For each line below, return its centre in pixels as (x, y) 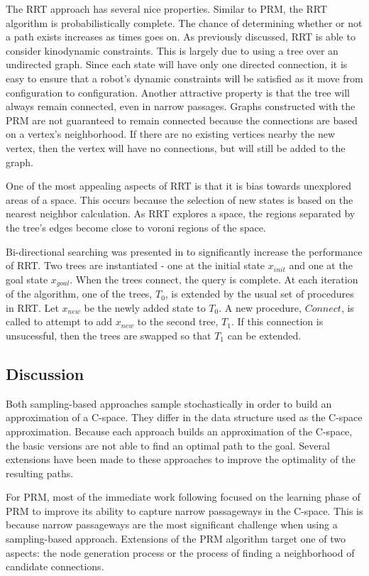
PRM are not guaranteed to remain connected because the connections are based (182, 120)
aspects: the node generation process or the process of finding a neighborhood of (180, 552)
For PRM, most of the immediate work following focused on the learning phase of (183, 497)
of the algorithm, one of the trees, (79, 294)
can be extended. (264, 335)
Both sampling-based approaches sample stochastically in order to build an (169, 403)
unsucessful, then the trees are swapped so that (109, 335)
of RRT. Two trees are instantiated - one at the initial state (136, 265)
